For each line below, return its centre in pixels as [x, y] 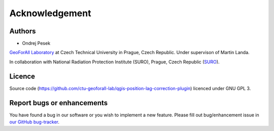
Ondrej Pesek [36, 43]
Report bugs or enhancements [59, 103]
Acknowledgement [50, 13]
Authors [23, 31]
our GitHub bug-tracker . [35, 122]
